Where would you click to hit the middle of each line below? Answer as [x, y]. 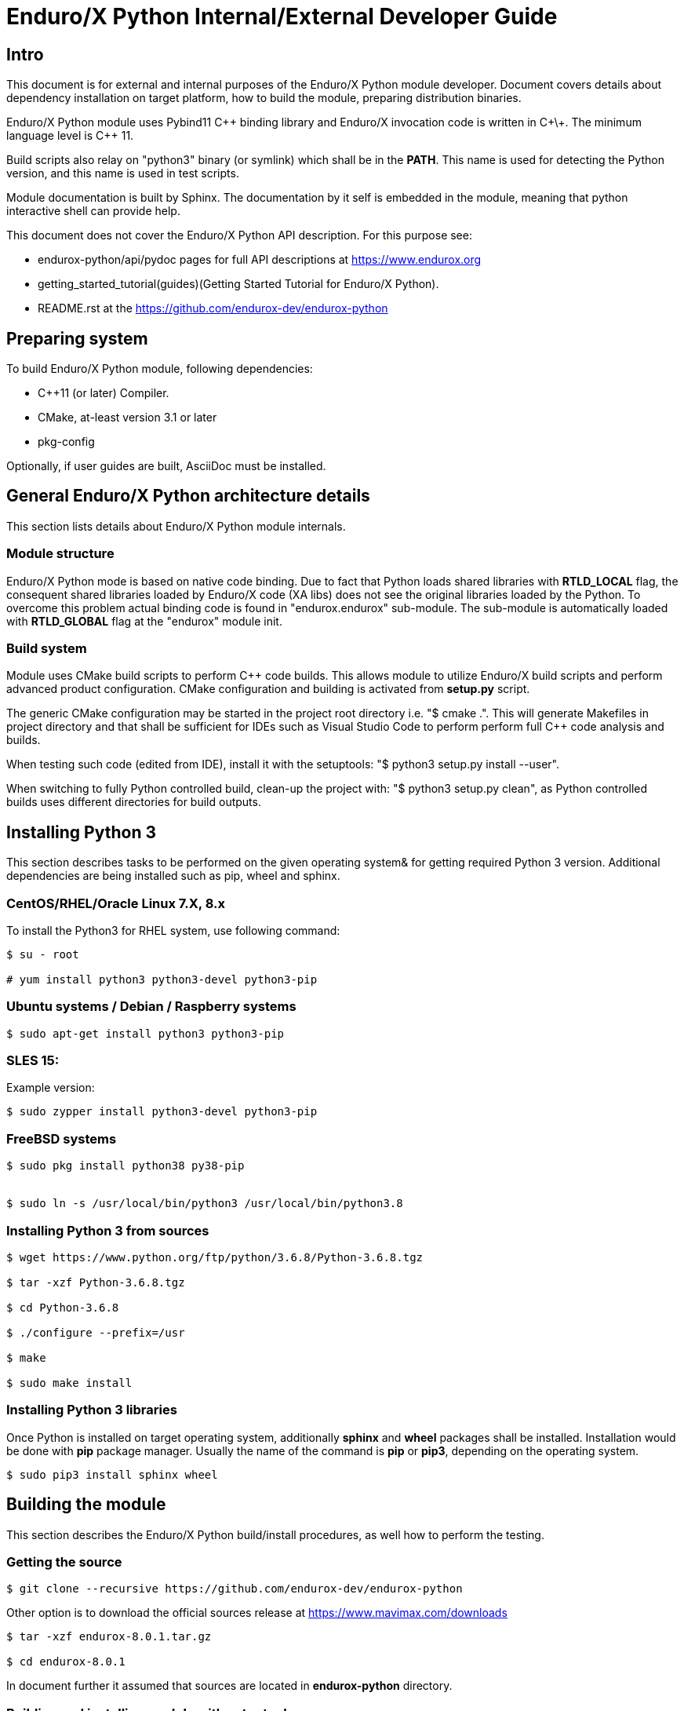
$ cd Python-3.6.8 [63, 1307]
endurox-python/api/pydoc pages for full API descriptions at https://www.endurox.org [260, 260]
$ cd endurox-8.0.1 [66, 1662]
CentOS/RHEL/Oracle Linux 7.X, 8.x [116, 903]
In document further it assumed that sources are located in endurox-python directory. [229, 1686]
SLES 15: [33, 1061]
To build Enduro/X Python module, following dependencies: [160, 369]
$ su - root [43, 954]
